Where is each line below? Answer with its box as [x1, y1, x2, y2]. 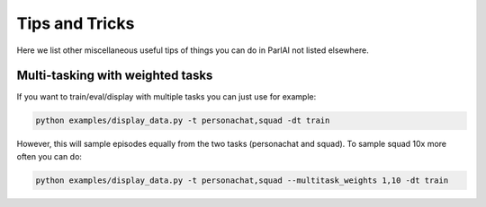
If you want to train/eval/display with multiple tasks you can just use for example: [16, 91, 317, 102]
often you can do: [16, 151, 83, 161]
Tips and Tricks [16, 13, 135, 33]
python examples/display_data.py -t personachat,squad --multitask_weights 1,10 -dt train [35, 175, 449, 185]
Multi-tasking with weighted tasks [16, 68, 213, 83]
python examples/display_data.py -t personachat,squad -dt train [35, 116, 330, 125]
